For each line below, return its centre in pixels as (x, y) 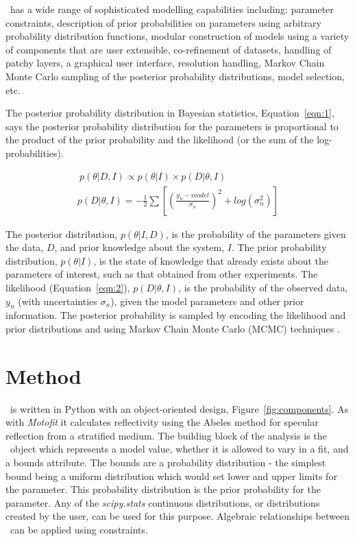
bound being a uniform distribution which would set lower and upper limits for (171, 476)
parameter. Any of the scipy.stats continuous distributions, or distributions (163, 502)
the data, (25, 247)
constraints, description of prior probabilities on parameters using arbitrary (163, 22)
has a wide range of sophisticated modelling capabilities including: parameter (172, 9)
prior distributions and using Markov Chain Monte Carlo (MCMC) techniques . (173, 328)
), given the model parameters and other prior (207, 301)
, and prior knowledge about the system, (139, 247)
